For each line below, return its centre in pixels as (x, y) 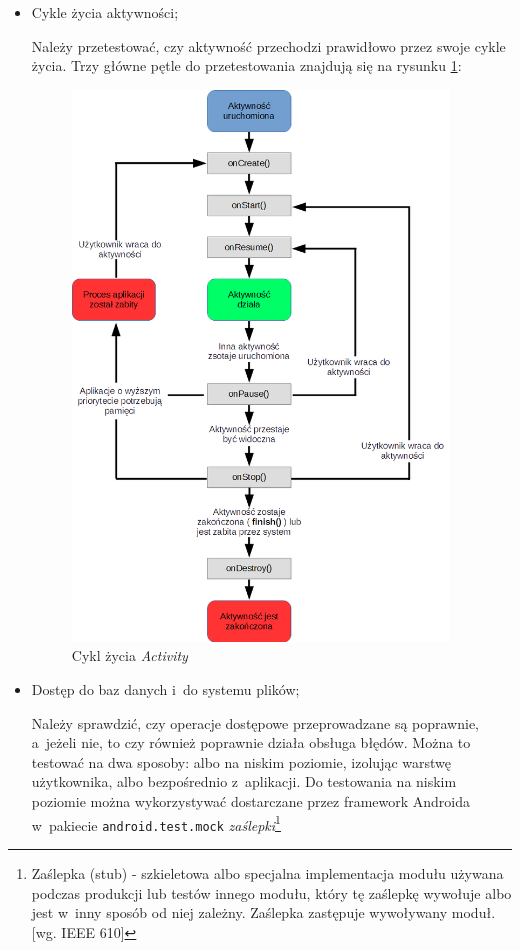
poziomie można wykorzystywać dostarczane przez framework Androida (251, 801)
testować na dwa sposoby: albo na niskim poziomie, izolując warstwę (241, 761)
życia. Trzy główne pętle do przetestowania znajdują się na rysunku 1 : (246, 65)
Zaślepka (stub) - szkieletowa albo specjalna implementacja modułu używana (267, 872)
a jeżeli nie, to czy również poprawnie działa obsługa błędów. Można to (251, 742)
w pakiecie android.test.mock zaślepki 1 (156, 823)
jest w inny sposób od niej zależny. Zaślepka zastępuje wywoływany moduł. (263, 912)
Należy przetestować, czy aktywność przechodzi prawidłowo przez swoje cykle (268, 45)
